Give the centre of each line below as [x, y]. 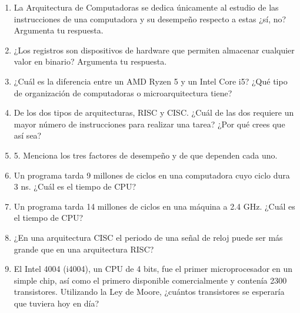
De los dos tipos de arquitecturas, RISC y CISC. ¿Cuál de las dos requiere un [154, 112]
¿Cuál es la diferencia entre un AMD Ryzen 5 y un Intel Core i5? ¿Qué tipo [151, 81]
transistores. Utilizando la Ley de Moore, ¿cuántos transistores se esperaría [149, 292]
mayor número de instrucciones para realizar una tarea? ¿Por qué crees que [149, 124]
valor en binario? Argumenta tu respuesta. [90, 61]
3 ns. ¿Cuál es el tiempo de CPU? [75, 186]
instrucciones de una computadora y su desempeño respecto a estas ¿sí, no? [150, 18]
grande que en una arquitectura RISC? [84, 249]
